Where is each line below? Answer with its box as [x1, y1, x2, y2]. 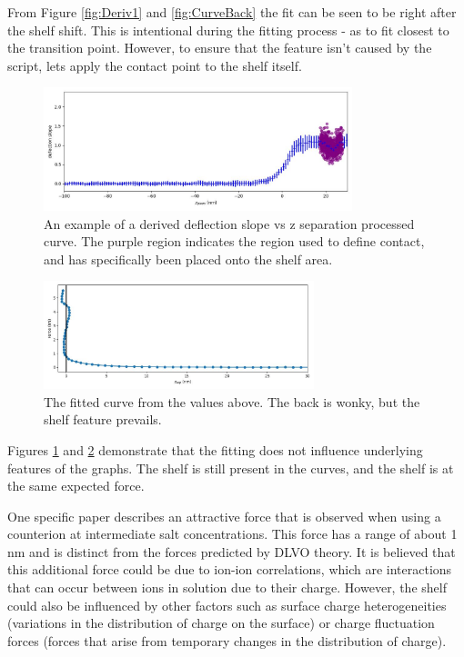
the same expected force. [7, 476, 145, 495]
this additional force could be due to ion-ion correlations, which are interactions [7, 560, 452, 579]
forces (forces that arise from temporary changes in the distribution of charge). [7, 631, 447, 650]
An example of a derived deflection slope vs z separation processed [44, 214, 415, 233]
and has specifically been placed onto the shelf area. [44, 249, 333, 268]
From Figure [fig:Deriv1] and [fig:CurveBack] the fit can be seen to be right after [7, 3, 457, 21]
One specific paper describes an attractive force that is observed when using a [7, 506, 441, 525]
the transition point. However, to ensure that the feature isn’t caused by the [7, 38, 432, 57]
